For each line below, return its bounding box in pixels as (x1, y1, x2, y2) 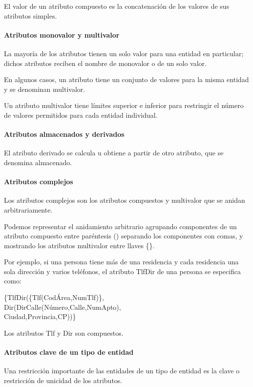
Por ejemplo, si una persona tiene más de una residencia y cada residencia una (4, 257, 239, 267)
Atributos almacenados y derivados (4, 129, 125, 139)
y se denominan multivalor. (4, 84, 85, 94)
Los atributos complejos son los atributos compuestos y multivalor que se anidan (4, 195, 245, 205)
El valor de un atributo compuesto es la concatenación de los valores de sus (4, 1, 230, 11)
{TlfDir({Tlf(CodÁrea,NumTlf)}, (4, 292, 104, 302)
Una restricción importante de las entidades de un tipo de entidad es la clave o (4, 365, 240, 376)
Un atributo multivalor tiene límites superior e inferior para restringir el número (4, 100, 244, 110)
